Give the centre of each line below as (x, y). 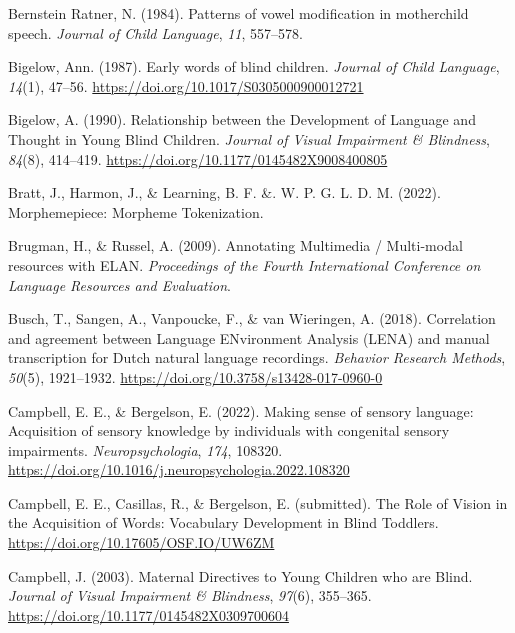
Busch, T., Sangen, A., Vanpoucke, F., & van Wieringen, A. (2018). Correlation (252, 318)
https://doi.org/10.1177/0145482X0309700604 (148, 614)
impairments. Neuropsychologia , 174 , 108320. (145, 449)
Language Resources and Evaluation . (119, 284)
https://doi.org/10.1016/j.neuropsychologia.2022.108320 (179, 469)
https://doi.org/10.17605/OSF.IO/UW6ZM (141, 542)
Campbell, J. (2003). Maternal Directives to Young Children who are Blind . (240, 575)
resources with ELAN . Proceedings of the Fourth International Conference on (244, 264)
